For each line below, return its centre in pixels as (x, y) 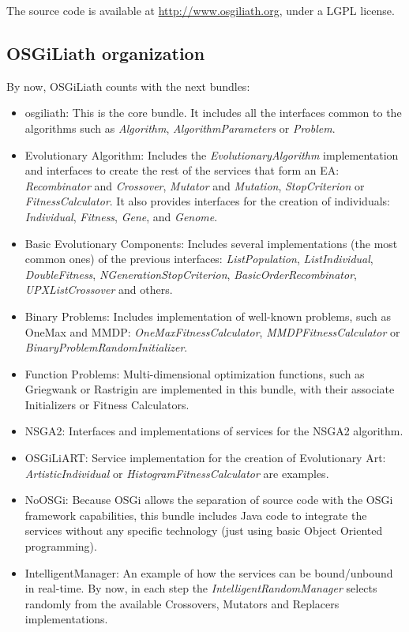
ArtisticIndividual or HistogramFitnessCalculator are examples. (177, 473)
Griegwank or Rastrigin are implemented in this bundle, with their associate (210, 389)
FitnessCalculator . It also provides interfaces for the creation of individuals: (207, 201)
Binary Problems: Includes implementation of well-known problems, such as (208, 316)
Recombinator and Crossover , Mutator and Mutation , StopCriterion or (195, 185)
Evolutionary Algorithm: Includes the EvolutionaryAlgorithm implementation (212, 154)
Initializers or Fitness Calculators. (107, 404)
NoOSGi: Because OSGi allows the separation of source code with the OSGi (209, 500)
